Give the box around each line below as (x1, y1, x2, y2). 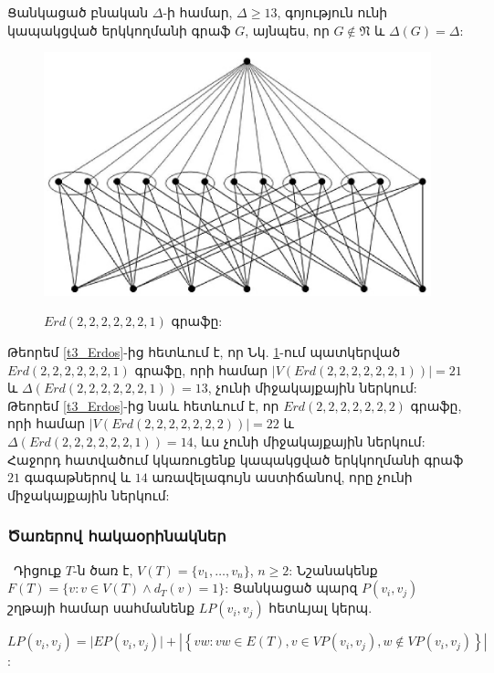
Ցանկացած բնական (7, 3, 149, 21)
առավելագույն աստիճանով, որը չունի (152, 468, 413, 487)
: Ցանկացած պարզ (225, 578, 358, 597)
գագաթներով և (24, 468, 131, 487)
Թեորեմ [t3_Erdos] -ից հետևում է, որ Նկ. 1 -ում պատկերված (7, 342, 401, 362)
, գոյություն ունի (277, 3, 388, 21)
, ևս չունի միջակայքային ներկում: (193, 432, 426, 450)
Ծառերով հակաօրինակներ (7, 524, 226, 547)
